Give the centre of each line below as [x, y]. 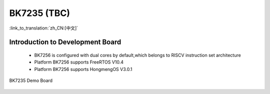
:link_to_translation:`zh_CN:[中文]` [44, 28]
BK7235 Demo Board [31, 80]
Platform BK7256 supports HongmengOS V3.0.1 [83, 69]
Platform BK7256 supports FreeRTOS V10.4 [79, 62]
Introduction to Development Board [65, 42]
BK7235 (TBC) [39, 13]
